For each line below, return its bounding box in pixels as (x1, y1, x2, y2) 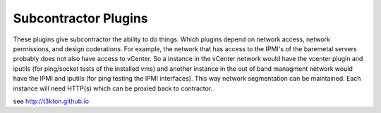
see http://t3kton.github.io (13, 97, 90, 105)
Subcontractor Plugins (13, 11, 148, 26)
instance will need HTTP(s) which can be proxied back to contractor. (13, 84, 213, 93)
